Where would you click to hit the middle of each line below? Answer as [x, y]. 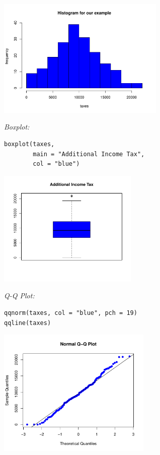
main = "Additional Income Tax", [89, 154]
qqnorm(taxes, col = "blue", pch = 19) [71, 313]
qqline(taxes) [28, 323]
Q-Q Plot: [19, 296]
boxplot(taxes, [29, 144]
